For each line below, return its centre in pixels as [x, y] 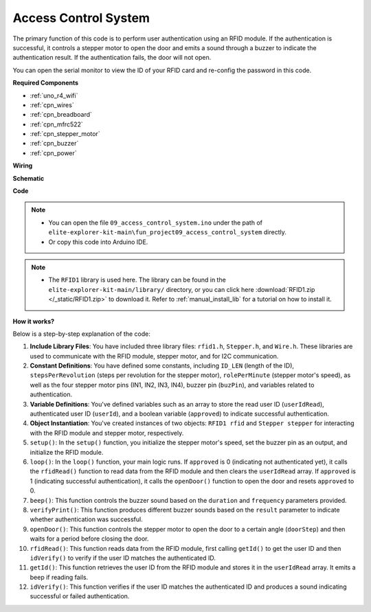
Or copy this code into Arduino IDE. [98, 242]
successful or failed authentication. [80, 596]
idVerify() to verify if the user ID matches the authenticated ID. [123, 558]
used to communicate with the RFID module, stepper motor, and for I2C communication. [154, 356]
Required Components [46, 83]
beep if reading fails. [59, 577]
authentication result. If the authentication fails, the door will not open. [112, 58]
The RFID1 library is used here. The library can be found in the [137, 280]
